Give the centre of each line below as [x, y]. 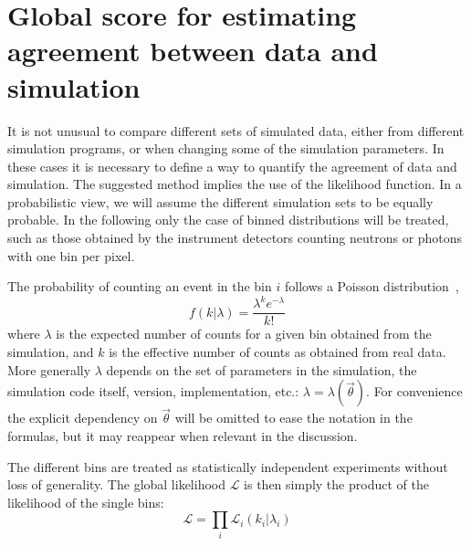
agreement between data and [193, 51]
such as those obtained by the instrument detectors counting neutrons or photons [235, 238]
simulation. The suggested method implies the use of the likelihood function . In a [235, 184]
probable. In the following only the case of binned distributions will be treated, [228, 220]
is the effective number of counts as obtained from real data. [277, 352]
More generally [49, 369]
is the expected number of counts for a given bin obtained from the [244, 334]
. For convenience [414, 391]
